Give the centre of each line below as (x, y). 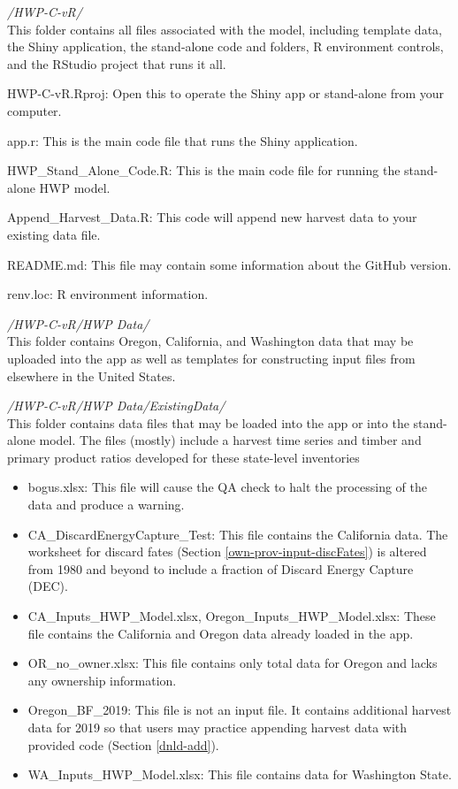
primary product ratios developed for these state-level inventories (183, 457)
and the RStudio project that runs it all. (117, 63)
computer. (34, 110)
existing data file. (54, 234)
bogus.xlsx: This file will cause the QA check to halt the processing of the (227, 487)
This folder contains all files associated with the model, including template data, (225, 29)
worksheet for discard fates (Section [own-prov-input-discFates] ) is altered (227, 552)
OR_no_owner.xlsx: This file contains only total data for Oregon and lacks (233, 663)
